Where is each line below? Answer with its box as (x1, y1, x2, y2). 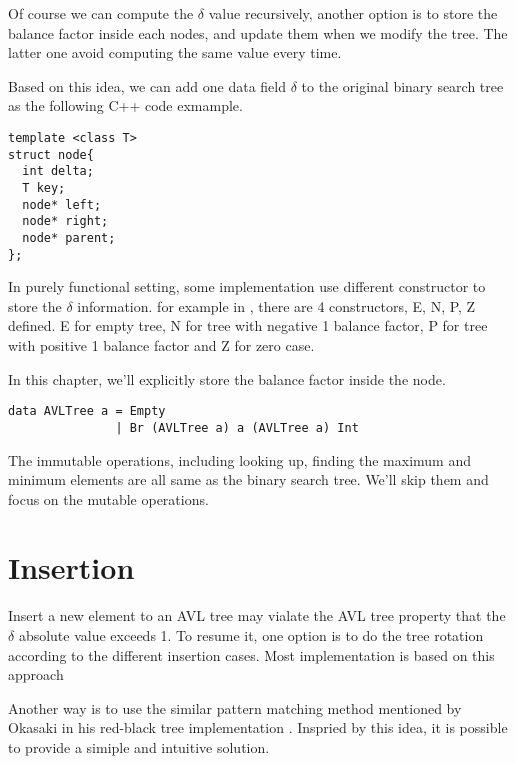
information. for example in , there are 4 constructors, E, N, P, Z (77, 295, 476, 316)
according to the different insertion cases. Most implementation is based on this (8, 644, 495, 665)
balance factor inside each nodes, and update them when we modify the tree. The (8, 22, 508, 43)
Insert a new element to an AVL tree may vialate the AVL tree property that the (8, 605, 506, 626)
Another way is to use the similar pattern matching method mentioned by (8, 697, 462, 718)
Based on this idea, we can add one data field (8, 75, 286, 96)
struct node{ (8, 147, 94, 162)
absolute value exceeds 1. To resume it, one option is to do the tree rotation (18, 625, 484, 645)
